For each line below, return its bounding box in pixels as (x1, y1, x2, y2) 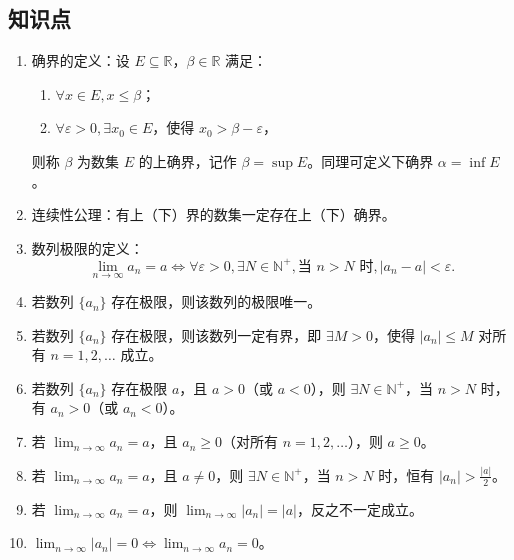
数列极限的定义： (31, 237, 144, 258)
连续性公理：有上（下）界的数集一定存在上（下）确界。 (31, 204, 396, 225)
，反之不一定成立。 (296, 498, 423, 519)
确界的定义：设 (31, 50, 130, 71)
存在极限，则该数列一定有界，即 (111, 324, 322, 345)
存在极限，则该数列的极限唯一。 (111, 291, 322, 312)
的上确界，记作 (138, 150, 237, 171)
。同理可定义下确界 (307, 150, 434, 171)
